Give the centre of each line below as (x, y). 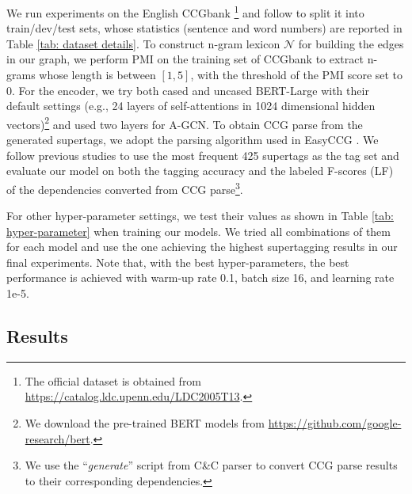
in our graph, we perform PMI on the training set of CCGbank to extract (185, 59)
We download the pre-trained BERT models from (145, 423)
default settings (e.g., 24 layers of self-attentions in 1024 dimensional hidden (191, 106)
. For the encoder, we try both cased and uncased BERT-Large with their (191, 90)
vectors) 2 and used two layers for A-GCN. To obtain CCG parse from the (185, 123)
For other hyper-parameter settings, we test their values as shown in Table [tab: (200, 216)
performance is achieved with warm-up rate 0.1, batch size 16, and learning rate (200, 277)
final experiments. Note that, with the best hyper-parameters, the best (178, 262)
